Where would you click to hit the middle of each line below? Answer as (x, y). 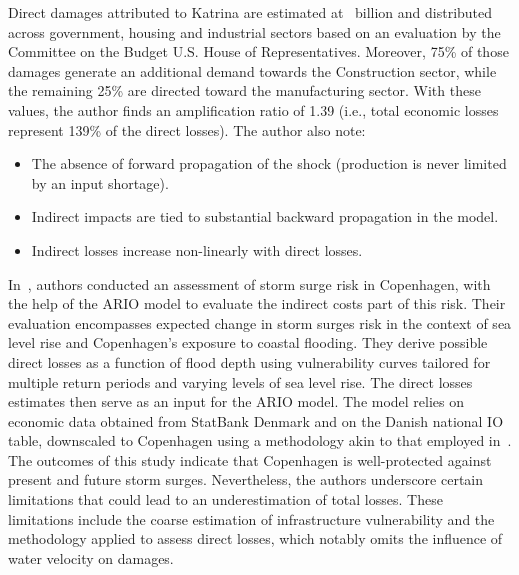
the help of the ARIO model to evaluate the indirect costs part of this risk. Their (257, 303)
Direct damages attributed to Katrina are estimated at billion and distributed (250, 12)
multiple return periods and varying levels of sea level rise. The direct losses (240, 381)
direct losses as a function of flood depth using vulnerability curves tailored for (249, 361)
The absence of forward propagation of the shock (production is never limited (269, 163)
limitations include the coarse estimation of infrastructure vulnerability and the (251, 518)
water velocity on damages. (91, 557)
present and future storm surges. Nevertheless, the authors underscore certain (246, 479)
